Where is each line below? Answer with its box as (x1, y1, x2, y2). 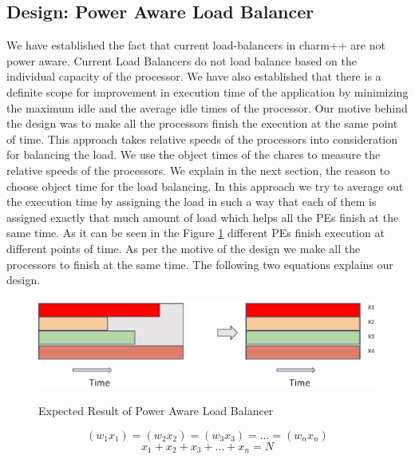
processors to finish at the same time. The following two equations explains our (6, 255, 393, 272)
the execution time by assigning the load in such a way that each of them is (6, 193, 377, 210)
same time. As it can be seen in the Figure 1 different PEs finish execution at (6, 224, 385, 241)
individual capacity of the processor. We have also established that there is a (6, 68, 381, 85)
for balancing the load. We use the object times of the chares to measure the (6, 146, 381, 163)
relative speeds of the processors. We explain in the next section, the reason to (6, 161, 390, 178)
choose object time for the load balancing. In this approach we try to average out (6, 177, 404, 194)
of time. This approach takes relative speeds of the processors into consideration (6, 130, 397, 147)
